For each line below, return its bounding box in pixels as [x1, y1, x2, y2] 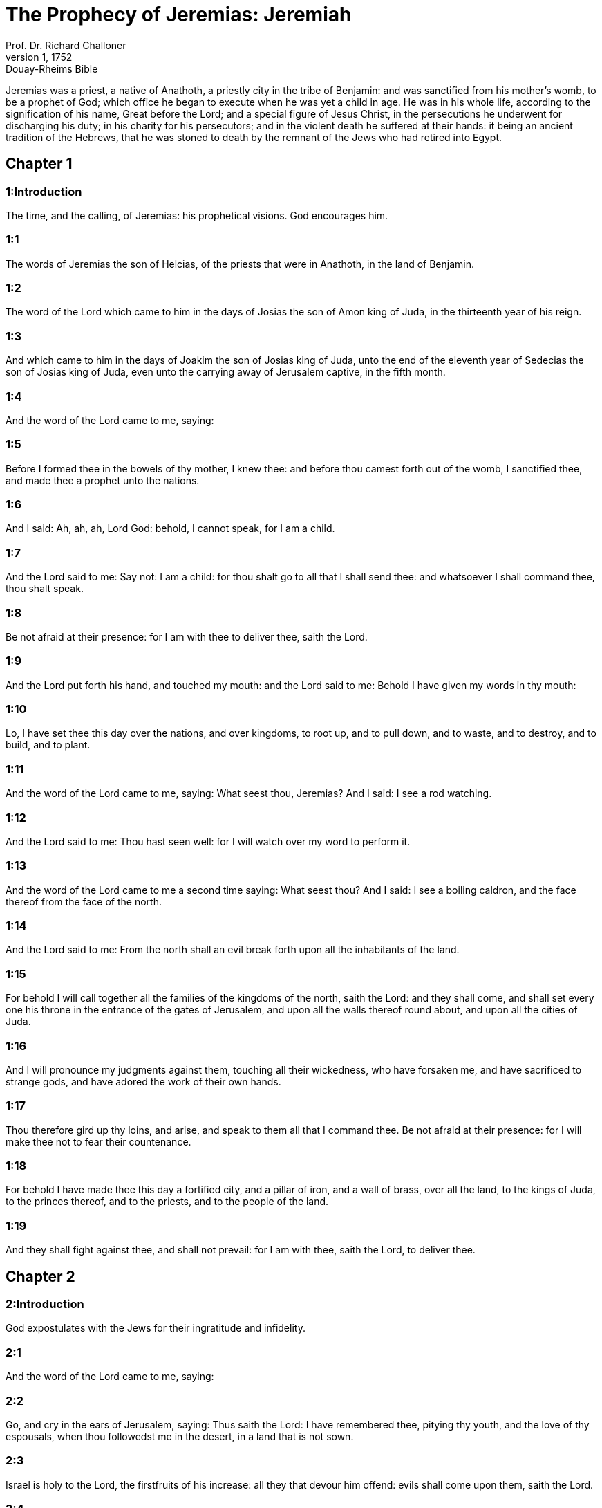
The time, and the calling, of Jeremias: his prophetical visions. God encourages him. [6, 209, 388, 221]
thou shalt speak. [6, 582, 84, 595]
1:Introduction [6, 184, 82, 199]
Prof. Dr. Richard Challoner [6, 39, 126, 51]
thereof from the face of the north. [6, 895, 162, 908]
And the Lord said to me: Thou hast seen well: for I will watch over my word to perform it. [6, 835, 411, 847]
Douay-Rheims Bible [6, 62, 98, 75]
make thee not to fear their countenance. [6, 1135, 191, 1148]
